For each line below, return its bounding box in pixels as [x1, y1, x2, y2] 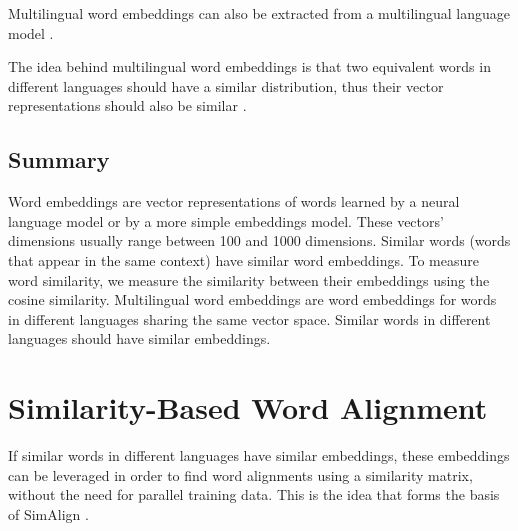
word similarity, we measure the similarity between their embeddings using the [8, 269, 490, 290]
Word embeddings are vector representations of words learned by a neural [8, 191, 460, 212]
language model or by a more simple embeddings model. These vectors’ [8, 210, 444, 231]
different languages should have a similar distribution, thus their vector [8, 75, 444, 96]
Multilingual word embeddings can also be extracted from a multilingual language [8, 3, 510, 23]
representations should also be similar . [8, 95, 247, 116]
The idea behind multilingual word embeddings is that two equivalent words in [8, 56, 491, 77]
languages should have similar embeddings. [8, 328, 271, 349]
